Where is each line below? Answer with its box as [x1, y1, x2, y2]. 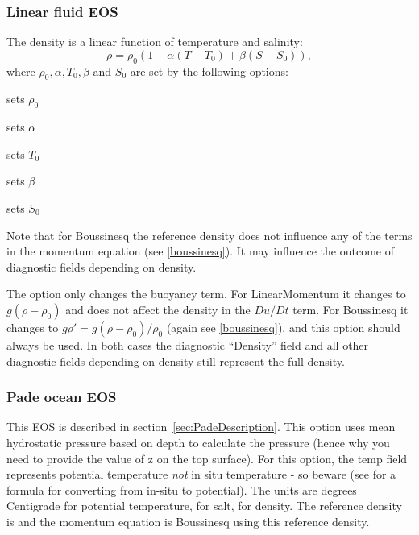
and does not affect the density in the [65, 301, 251, 317]
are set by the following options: [130, 62, 288, 79]
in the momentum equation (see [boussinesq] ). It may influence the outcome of [6, 243, 394, 259]
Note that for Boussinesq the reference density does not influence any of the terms [6, 226, 413, 243]
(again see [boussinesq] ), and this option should [166, 318, 400, 335]
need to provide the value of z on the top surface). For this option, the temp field [6, 450, 408, 467]
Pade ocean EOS [6, 387, 117, 407]
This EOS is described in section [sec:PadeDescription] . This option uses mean [6, 418, 396, 435]
